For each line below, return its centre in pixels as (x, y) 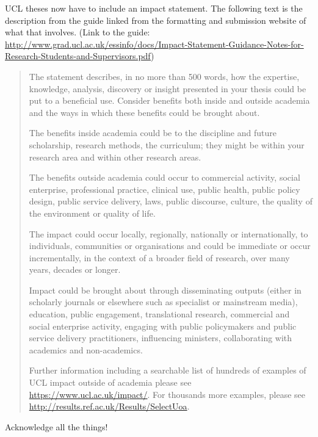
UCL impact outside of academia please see (110, 382)
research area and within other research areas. (115, 157)
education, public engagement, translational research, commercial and (159, 314)
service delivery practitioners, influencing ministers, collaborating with (161, 338)
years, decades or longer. (75, 269)
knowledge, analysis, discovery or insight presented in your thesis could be (168, 88)
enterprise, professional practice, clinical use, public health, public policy (164, 189)
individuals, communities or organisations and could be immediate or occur (170, 246)
